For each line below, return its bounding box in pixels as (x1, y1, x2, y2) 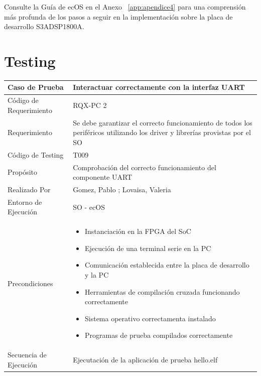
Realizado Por (8, 184, 51, 194)
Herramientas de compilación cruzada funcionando (85, 286, 240, 297)
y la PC (85, 270, 109, 280)
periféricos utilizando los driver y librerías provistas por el (73, 127, 251, 138)
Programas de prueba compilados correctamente (85, 330, 233, 340)
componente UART (73, 172, 133, 182)
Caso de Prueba (8, 82, 64, 92)
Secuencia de (8, 349, 47, 360)
